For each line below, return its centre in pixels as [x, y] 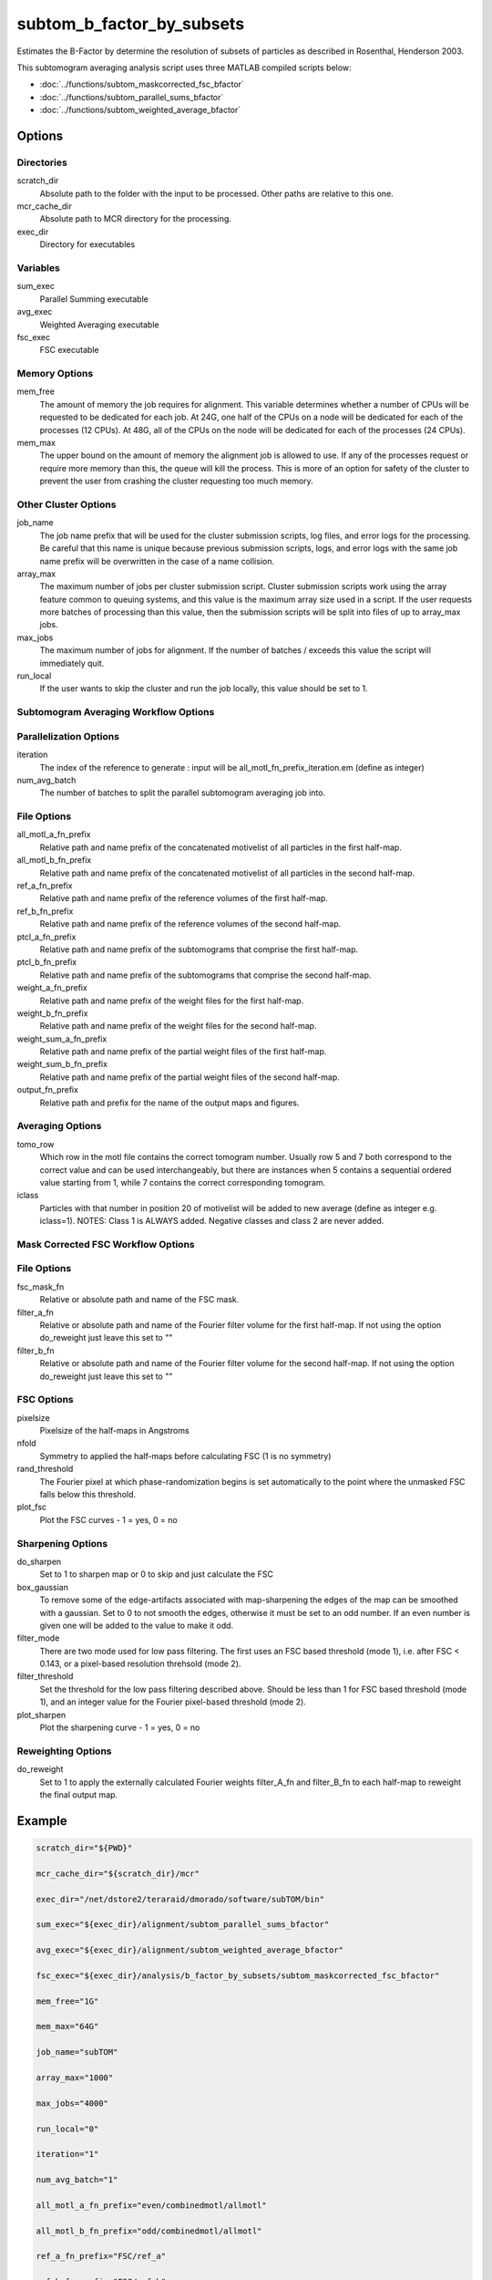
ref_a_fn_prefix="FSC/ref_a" [101, 2256]
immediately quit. [72, 663]
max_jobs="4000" [72, 2103]
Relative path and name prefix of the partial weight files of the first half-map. [183, 1052]
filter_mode [38, 1638]
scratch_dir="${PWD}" [84, 1848]
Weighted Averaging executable [99, 325]
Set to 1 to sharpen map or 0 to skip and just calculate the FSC [156, 1574]
